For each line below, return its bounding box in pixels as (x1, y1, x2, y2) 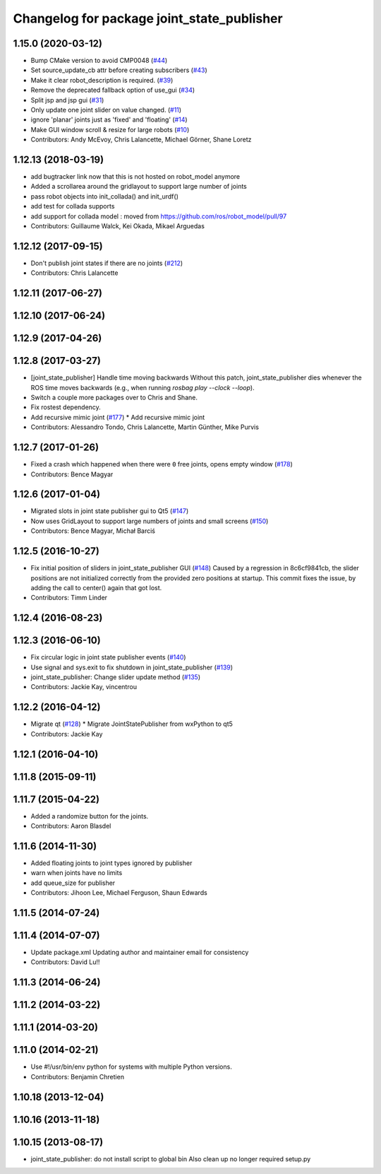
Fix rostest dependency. (30, 403, 102, 411)
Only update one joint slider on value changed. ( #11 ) (30, 106, 182, 115)
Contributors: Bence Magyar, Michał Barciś (30, 527, 155, 535)
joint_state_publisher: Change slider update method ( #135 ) (30, 673, 201, 681)
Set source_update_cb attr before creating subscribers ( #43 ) (30, 66, 207, 74)
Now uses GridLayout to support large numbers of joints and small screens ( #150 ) (30, 517, 269, 525)
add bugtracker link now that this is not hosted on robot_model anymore (30, 172, 241, 181)
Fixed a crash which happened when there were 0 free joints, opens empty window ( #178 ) (30, 460, 293, 469)
